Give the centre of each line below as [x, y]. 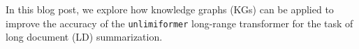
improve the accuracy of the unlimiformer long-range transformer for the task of [179, 23]
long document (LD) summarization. [84, 37]
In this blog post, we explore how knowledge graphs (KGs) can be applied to [170, 9]
